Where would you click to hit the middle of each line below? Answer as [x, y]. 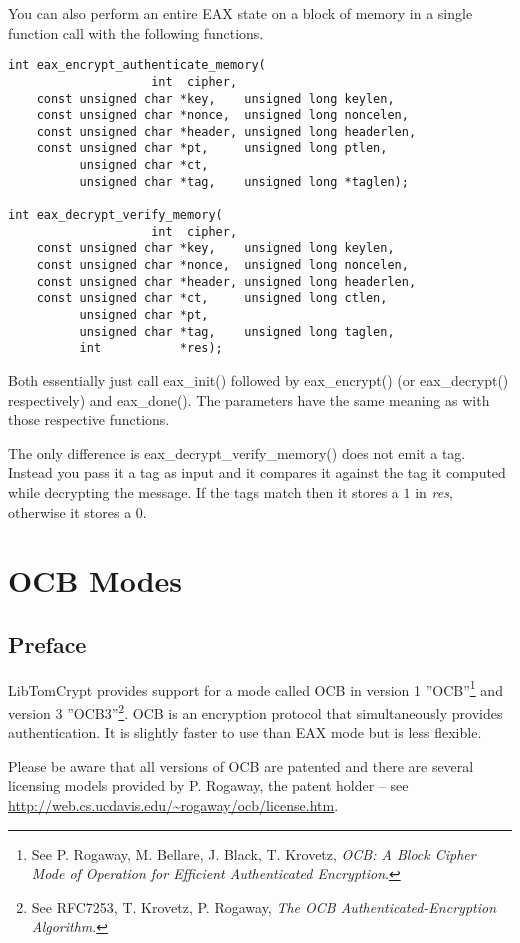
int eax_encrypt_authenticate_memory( [137, 65]
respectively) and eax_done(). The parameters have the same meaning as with [249, 399]
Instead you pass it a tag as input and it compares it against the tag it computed [257, 472]
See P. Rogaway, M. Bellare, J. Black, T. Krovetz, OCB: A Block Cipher [253, 853]
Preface [47, 643]
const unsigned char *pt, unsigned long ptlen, [212, 148]
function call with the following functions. [136, 32]
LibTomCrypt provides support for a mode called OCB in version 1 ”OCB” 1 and [255, 688]
